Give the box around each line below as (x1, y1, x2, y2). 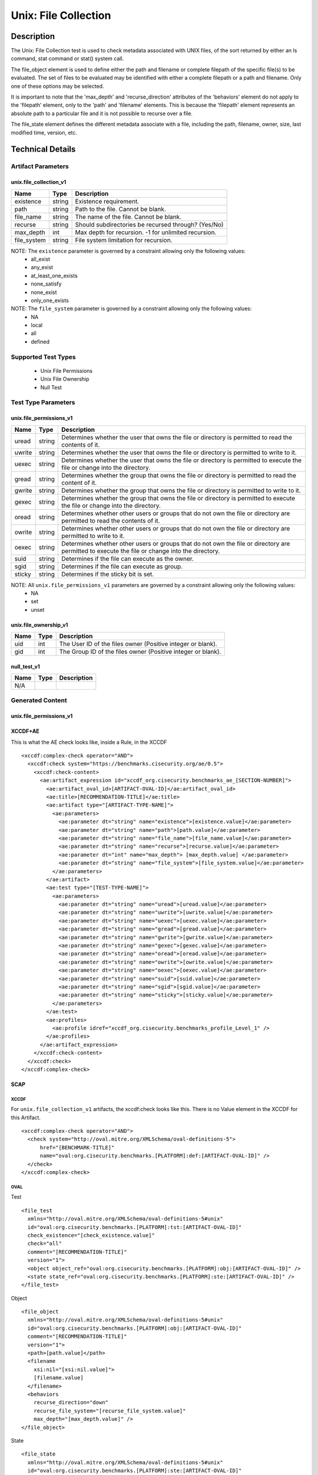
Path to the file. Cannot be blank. (75, 205, 166, 213)
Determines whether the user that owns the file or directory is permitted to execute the (61, 456, 302, 464)
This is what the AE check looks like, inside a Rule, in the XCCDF (11, 738, 167, 746)
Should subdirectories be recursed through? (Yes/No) (75, 220, 224, 228)
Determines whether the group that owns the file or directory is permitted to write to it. (61, 486, 301, 494)
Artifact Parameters (11, 162, 69, 171)
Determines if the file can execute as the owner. (61, 555, 194, 563)
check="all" (27, 1240, 62, 1247)
